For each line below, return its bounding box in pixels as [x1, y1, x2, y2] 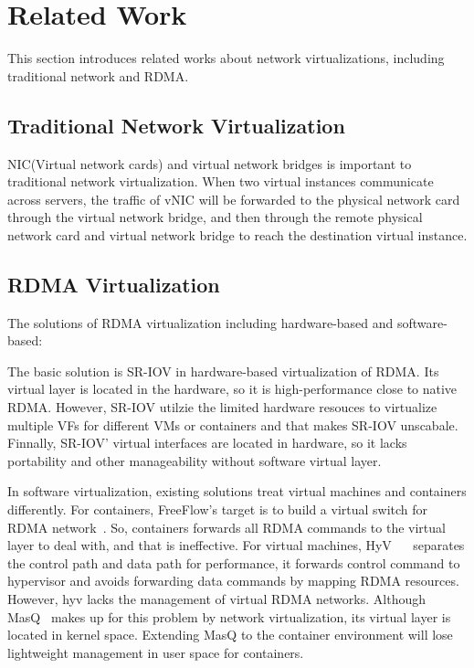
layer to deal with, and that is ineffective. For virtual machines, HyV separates [7, 535, 465, 555]
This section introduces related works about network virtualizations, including [7, 48, 445, 68]
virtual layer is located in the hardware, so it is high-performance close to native [7, 379, 458, 398]
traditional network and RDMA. [7, 66, 189, 85]
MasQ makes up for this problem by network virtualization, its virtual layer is [7, 607, 451, 626]
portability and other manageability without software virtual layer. [7, 451, 382, 470]
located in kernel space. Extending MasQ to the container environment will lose [7, 625, 453, 644]
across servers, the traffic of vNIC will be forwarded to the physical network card [7, 189, 460, 208]
